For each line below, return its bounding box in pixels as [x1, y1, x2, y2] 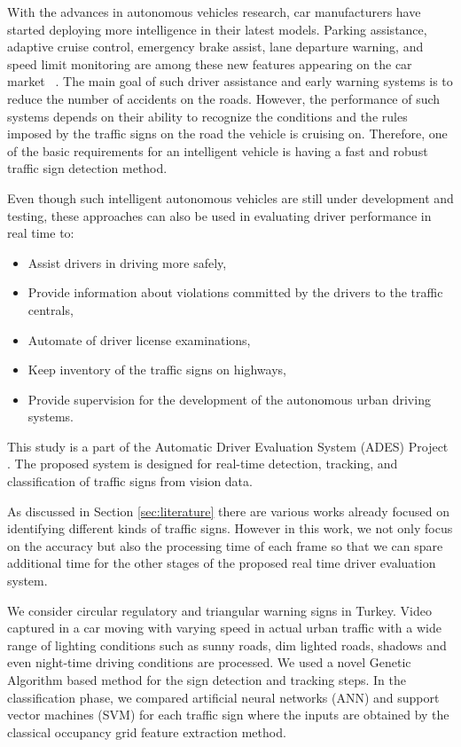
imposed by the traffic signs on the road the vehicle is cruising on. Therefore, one [7, 124, 448, 143]
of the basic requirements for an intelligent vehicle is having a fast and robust [7, 141, 428, 160]
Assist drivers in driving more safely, [27, 253, 227, 271]
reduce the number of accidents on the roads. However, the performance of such [7, 89, 441, 107]
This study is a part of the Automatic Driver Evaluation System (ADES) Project [7, 436, 449, 455]
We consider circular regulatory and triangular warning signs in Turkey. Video [7, 601, 432, 619]
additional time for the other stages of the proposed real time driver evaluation [7, 554, 436, 572]
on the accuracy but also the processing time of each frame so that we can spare [7, 536, 443, 554]
